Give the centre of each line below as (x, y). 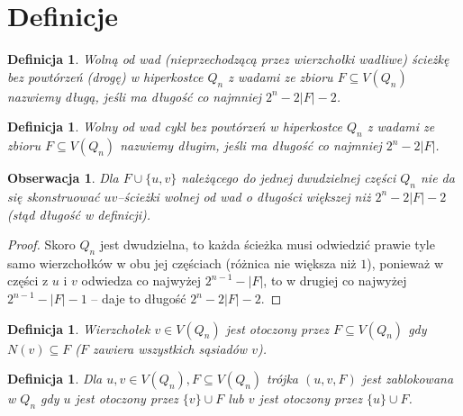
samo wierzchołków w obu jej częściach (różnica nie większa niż (182, 262)
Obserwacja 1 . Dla (63, 178)
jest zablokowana (408, 379)
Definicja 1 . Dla (55, 379)
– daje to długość (139, 298)
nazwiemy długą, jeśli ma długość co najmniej (134, 96)
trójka (283, 379)
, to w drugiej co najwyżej (335, 280)
